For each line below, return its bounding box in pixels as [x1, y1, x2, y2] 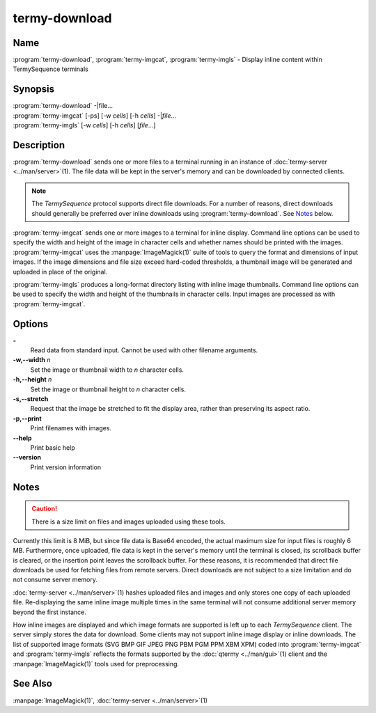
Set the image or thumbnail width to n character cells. [30, 366, 185, 374]
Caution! [31, 505, 58, 513]
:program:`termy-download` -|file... [13, 102, 113, 110]
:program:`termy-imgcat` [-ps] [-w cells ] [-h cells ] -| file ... [13, 111, 177, 120]
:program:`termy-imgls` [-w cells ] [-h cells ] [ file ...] [13, 121, 156, 130]
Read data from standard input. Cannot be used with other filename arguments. [30, 346, 258, 354]
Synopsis [13, 84, 55, 95]
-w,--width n [13, 356, 52, 364]
